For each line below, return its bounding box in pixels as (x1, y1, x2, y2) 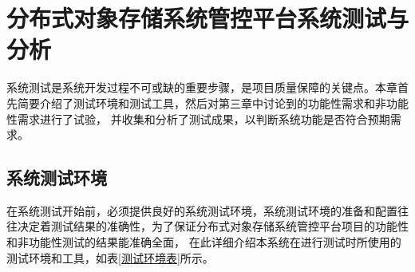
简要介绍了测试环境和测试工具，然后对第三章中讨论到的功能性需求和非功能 (17, 94, 409, 111)
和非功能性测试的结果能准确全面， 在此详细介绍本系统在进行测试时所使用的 (6, 234, 401, 250)
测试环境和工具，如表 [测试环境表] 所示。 (6, 249, 214, 266)
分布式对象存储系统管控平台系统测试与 (6, 2, 409, 34)
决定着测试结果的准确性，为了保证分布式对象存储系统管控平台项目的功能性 (17, 218, 409, 235)
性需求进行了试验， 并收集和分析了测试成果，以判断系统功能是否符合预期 (6, 110, 390, 127)
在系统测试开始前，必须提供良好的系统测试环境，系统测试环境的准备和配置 (6, 202, 397, 219)
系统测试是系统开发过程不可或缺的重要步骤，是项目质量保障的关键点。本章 (6, 79, 397, 96)
